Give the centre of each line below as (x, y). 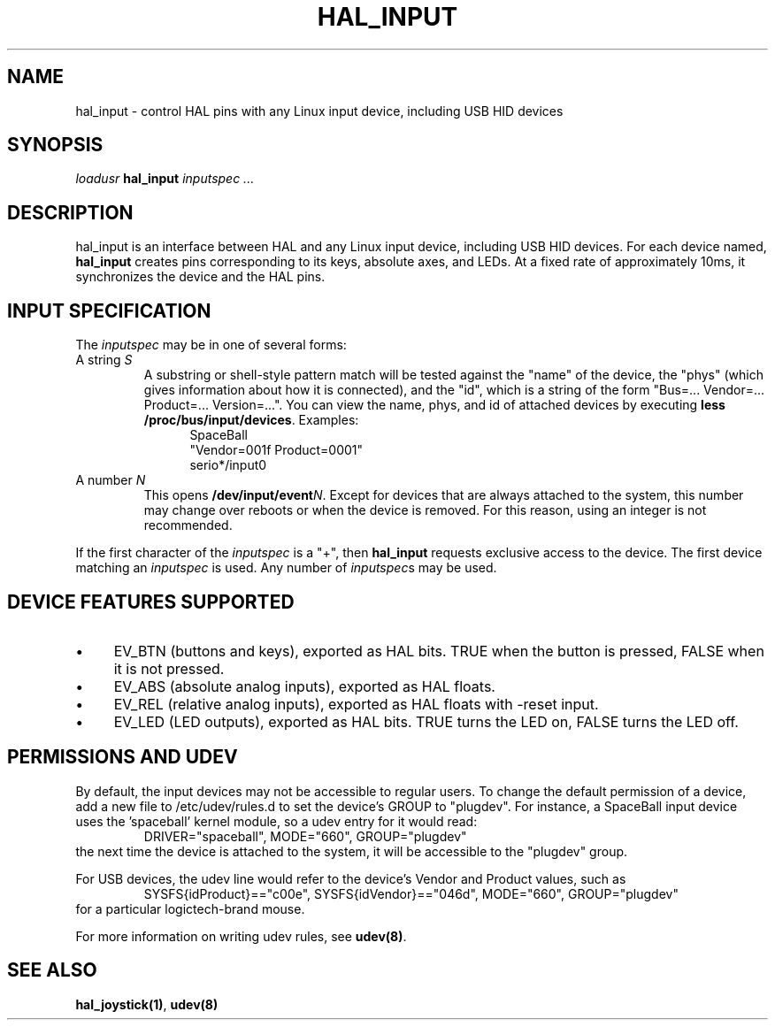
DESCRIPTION (70, 212)
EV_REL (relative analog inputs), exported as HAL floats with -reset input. (356, 704)
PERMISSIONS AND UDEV (123, 757)
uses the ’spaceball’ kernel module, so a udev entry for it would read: (276, 821)
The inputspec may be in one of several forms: (211, 345)
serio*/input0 (228, 465)
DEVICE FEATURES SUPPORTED (151, 602)
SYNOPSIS (55, 145)
